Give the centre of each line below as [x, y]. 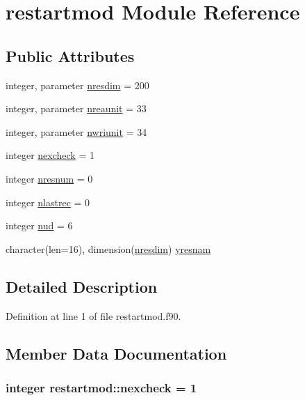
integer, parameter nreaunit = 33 [76, 108]
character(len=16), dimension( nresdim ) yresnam [108, 248]
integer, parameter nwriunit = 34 [76, 131]
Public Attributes [70, 55]
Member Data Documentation [116, 353]
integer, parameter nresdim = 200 [77, 85]
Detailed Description [82, 286]
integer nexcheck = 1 [50, 155]
